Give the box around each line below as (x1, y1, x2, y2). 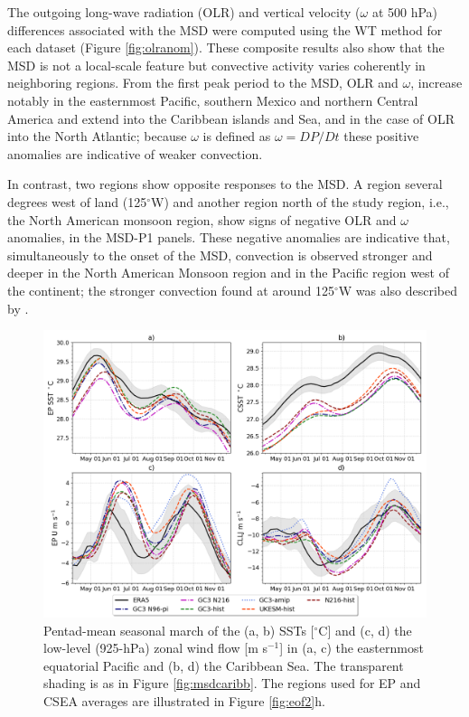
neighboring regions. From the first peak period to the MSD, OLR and (7, 73, 399, 92)
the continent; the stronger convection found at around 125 (7, 280, 334, 299)
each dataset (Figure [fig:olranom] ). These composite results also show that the (7, 38, 445, 57)
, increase (410, 73, 463, 92)
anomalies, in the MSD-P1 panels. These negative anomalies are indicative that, (7, 228, 450, 247)
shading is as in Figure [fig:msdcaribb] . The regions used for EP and (43, 674, 421, 693)
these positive (343, 127, 419, 146)
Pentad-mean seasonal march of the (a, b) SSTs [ (43, 620, 314, 639)
